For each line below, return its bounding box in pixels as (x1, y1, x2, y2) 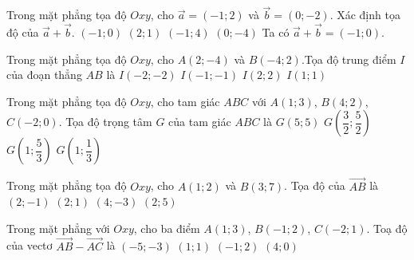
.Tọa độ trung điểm (301, 50, 396, 67)
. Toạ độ (366, 219, 408, 236)
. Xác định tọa (329, 6, 400, 23)
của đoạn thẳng (6, 66, 82, 83)
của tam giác (168, 113, 231, 130)
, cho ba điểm (133, 219, 200, 236)
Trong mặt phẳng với (6, 219, 110, 236)
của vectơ (6, 237, 53, 254)
